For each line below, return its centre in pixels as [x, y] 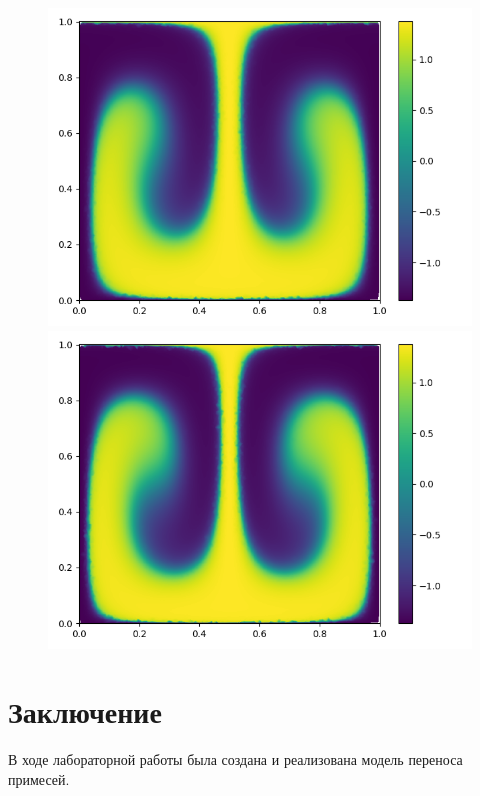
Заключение [85, 711]
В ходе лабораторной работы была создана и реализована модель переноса [235, 759]
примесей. [39, 778]
